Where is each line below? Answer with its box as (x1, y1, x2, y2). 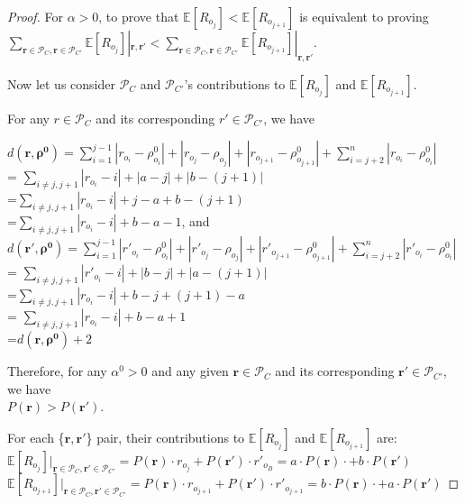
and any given (151, 362, 229, 380)
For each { (7, 427, 65, 446)
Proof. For (7, 7, 64, 25)
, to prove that (98, 7, 179, 25)
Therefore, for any (7, 362, 107, 380)
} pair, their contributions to (86, 427, 245, 446)
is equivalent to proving (299, 7, 429, 25)
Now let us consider (7, 74, 115, 93)
